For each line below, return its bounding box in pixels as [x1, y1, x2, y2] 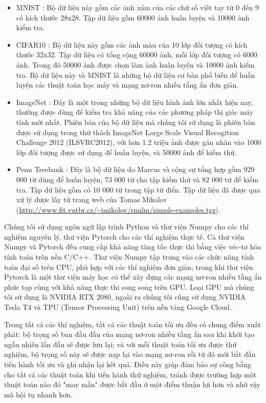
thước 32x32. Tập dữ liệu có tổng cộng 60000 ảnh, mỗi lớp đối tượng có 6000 [16, 49, 257, 60]
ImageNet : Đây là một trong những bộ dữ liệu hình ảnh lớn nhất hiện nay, [16, 96, 253, 107]
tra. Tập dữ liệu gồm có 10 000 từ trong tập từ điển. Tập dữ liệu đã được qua [16, 184, 260, 195]
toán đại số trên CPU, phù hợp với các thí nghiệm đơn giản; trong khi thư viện [4, 261, 253, 272]
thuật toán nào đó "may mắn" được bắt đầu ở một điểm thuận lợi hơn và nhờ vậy [4, 379, 260, 390]
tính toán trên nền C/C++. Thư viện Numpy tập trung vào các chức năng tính [4, 251, 254, 262]
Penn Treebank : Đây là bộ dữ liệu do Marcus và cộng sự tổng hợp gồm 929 [16, 164, 255, 175]
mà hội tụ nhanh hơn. [4, 389, 73, 399]
